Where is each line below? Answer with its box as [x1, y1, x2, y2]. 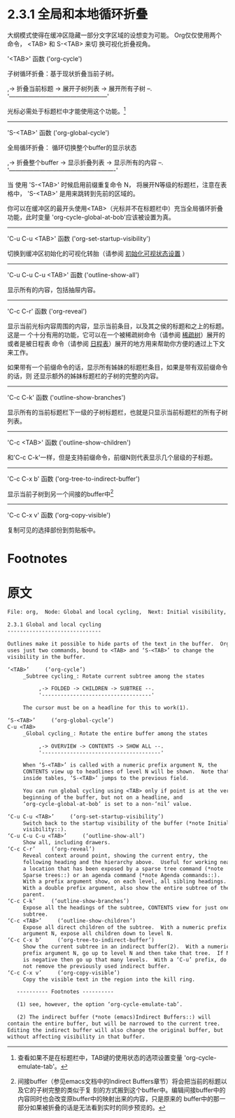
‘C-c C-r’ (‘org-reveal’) [7, 846, 96, 853]
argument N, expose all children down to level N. [22, 930, 173, 937]
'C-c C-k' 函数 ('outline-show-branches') [7, 393, 126, 401]
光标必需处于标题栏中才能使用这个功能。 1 [7, 106, 126, 116]
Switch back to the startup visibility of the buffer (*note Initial [22, 820, 230, 827]
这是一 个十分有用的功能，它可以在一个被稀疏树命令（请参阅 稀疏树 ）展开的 [7, 330, 225, 339]
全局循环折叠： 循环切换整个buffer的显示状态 [7, 143, 137, 151]
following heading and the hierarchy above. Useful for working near [22, 858, 233, 865]
